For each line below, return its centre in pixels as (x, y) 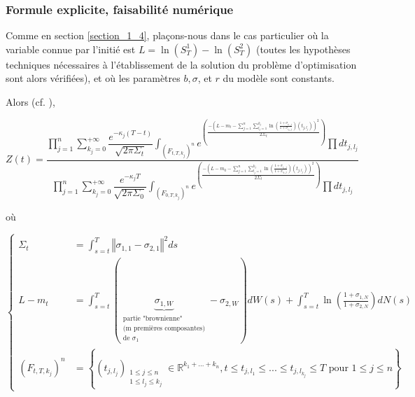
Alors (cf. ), (30, 102)
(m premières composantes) (164, 328)
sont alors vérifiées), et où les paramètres (93, 78)
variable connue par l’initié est (71, 49)
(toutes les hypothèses (303, 49)
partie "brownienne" (153, 318)
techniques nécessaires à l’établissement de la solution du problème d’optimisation (181, 64)
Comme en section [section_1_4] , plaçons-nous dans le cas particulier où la (167, 35)
